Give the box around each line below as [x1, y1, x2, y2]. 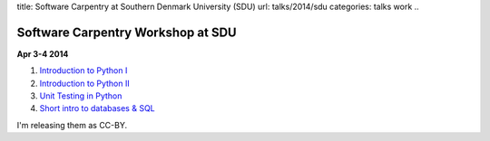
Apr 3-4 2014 [16, 48, 69, 59]
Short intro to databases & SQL [39, 103, 155, 114]
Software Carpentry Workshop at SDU [16, 24, 237, 40]
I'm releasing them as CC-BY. [16, 119, 128, 130]
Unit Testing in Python [39, 90, 122, 101]
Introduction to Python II [39, 78, 131, 89]
